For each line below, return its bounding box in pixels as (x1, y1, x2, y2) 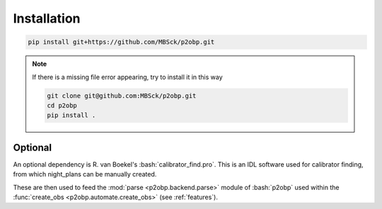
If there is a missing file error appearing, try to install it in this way (32, 73, 223, 81)
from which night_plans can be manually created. (13, 170, 157, 179)
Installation (13, 11, 81, 26)
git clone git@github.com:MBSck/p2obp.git (47, 92, 197, 100)
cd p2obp (47, 101, 78, 109)
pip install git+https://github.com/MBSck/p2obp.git (28, 38, 215, 46)
